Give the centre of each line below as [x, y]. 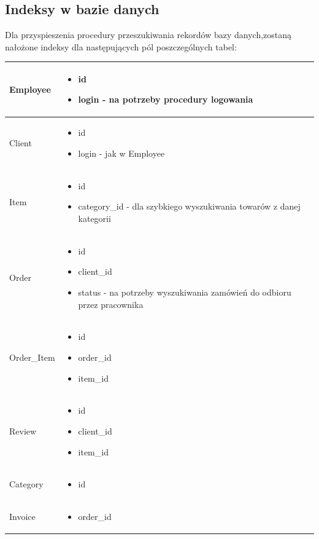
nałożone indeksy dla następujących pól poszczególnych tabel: [121, 46]
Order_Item [32, 357]
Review [23, 431]
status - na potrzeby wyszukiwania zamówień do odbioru [185, 292]
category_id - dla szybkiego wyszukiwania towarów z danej [189, 206]
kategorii [94, 218]
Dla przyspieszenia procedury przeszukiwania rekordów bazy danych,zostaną [148, 35]
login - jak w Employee [121, 153]
